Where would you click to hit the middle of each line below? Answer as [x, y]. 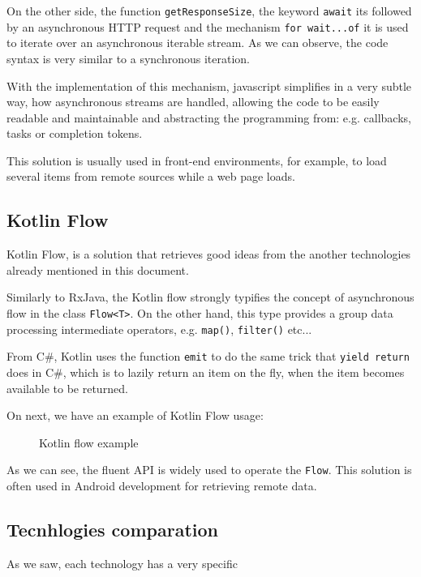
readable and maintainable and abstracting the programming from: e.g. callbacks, [209, 117]
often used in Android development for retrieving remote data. [162, 486]
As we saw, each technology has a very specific [122, 563]
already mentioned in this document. [98, 269]
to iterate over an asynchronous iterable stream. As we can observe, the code [198, 43]
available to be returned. [67, 388]
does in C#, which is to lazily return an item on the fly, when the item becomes [206, 372]
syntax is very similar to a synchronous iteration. [128, 58]
